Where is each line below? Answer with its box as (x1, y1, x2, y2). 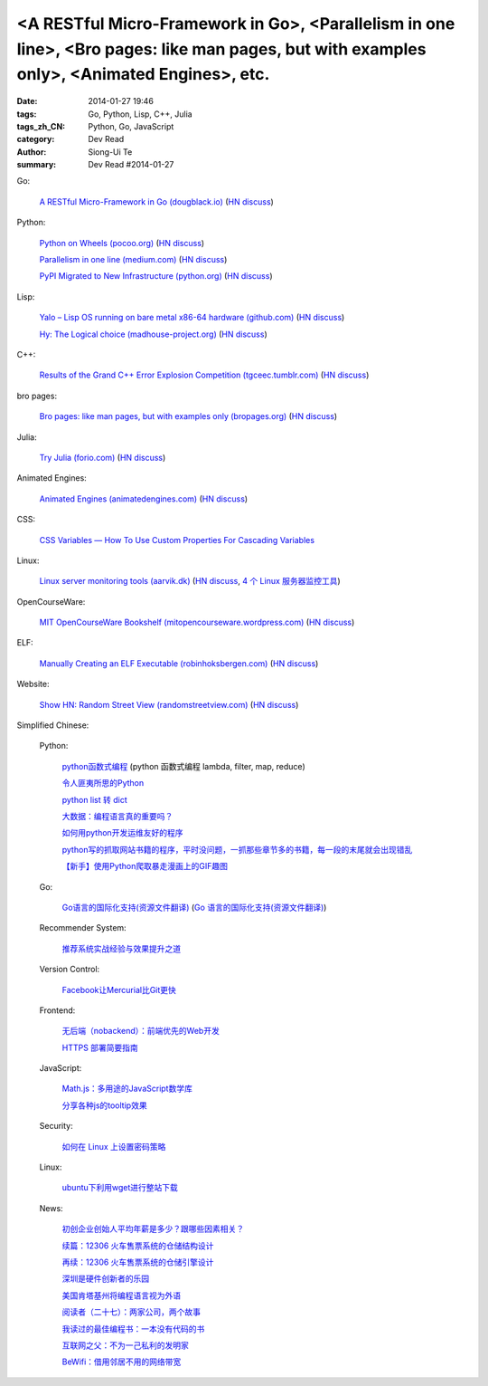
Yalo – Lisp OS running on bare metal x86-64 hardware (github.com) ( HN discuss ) (39, 312, 345, 323)
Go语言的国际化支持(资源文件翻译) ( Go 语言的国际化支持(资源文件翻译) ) (61, 902, 327, 913)
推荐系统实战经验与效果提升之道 (61, 942, 181, 954)
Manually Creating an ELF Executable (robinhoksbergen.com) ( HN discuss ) (39, 657, 319, 669)
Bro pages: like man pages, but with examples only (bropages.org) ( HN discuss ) (39, 411, 338, 422)
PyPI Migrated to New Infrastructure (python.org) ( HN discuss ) (39, 271, 273, 282)
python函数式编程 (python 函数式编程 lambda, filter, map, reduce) (61, 760, 306, 771)
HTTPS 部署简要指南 (61, 1042, 139, 1053)
